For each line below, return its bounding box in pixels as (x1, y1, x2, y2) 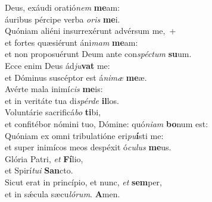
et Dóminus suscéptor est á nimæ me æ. (5, 71, 147, 83)
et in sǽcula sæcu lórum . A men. (5, 187, 120, 200)
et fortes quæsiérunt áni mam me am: (5, 36, 138, 48)
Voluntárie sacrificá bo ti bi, (5, 106, 101, 118)
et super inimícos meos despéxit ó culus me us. (5, 141, 172, 153)
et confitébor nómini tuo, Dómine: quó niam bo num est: (5, 117, 208, 130)
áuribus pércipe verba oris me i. (5, 12, 120, 25)
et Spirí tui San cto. (5, 164, 73, 176)
